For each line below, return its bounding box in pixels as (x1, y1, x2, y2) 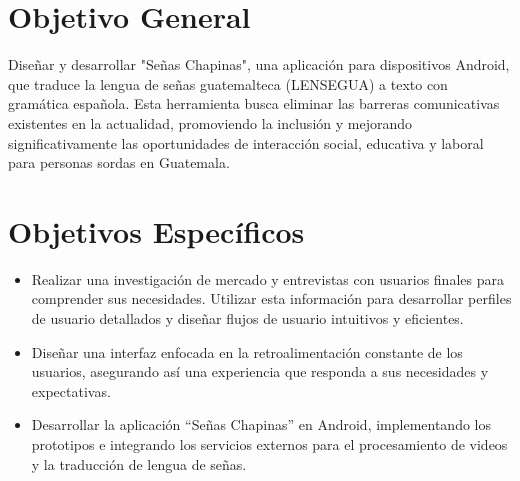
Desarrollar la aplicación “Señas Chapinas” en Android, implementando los (31, 414, 491, 435)
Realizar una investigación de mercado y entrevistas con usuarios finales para (31, 268, 504, 289)
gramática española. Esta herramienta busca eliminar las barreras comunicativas (8, 93, 500, 114)
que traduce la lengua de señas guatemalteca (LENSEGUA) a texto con (8, 73, 448, 94)
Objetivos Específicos (8, 210, 305, 251)
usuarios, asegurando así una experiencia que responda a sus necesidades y (31, 361, 489, 382)
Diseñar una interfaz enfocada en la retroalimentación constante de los (31, 341, 463, 362)
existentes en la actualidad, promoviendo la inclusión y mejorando (8, 112, 412, 133)
